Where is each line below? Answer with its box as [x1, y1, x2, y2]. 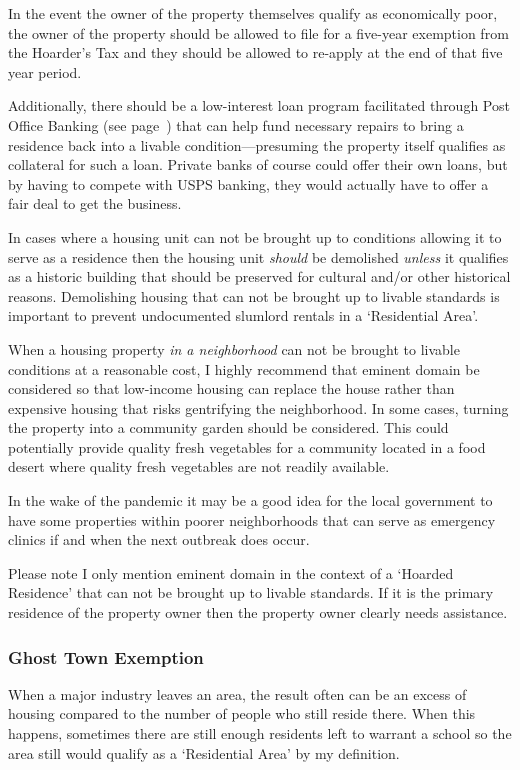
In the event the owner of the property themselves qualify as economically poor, [8, 3, 498, 23]
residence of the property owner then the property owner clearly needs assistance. [8, 602, 508, 623]
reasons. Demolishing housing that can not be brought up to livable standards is [8, 285, 500, 306]
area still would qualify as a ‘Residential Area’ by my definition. [8, 742, 400, 763]
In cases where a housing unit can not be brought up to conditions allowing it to [8, 226, 502, 247]
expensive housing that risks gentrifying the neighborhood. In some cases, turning [8, 397, 509, 418]
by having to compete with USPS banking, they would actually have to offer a [8, 173, 489, 194]
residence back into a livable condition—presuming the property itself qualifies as [8, 134, 506, 155]
